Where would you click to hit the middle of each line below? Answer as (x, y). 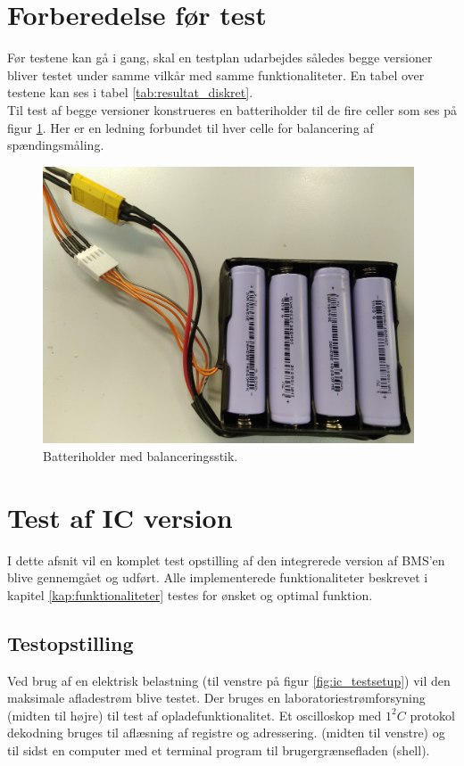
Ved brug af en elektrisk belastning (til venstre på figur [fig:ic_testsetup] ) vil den (229, 680)
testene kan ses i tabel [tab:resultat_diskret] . (130, 92)
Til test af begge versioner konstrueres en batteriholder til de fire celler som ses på (232, 109)
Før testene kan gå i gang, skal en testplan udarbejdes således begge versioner (220, 58)
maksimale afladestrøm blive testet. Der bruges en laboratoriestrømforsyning (216, 698)
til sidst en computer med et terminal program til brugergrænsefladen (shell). (219, 750)
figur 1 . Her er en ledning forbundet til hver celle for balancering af (191, 127)
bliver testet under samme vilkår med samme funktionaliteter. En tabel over (216, 74)
